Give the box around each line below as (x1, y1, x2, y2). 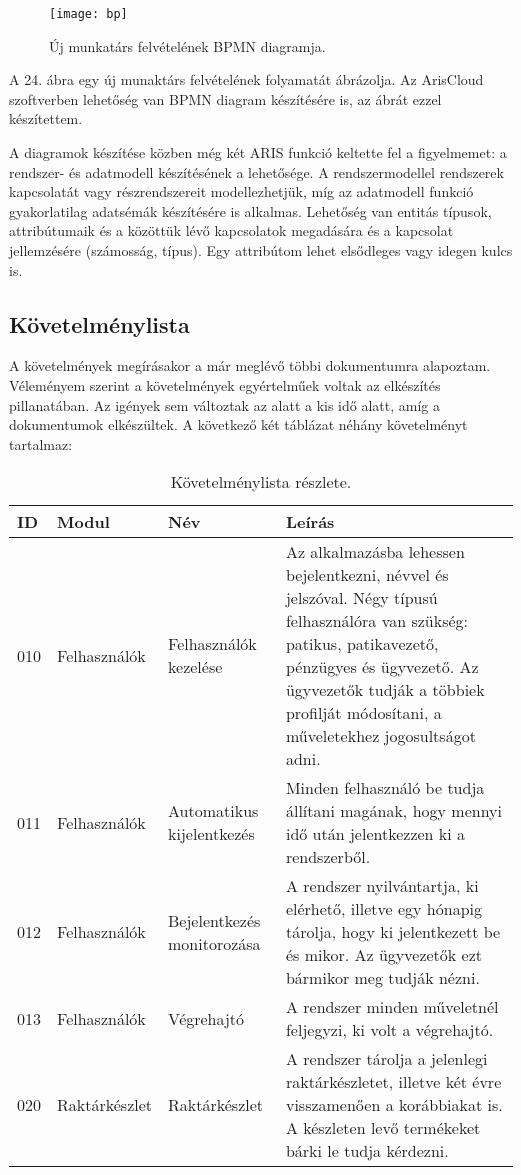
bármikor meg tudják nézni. (285, 966, 480, 990)
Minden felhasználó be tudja (285, 776, 485, 800)
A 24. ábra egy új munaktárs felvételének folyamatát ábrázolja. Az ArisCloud (9, 69, 484, 90)
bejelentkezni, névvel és (285, 563, 449, 587)
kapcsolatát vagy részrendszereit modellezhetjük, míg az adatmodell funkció (9, 181, 474, 202)
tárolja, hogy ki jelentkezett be (285, 920, 501, 944)
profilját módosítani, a (285, 701, 442, 725)
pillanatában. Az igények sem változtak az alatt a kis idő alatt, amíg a (9, 394, 441, 415)
